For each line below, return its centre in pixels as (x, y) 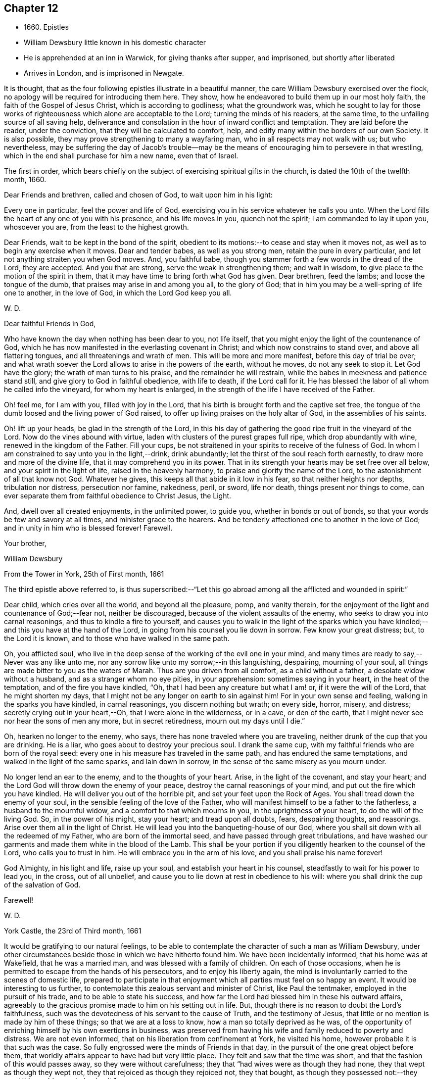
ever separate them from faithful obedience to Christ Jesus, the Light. (118, 496)
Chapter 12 (31, 8)
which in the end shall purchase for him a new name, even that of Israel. (121, 156)
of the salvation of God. (42, 885)
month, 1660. (25, 180)
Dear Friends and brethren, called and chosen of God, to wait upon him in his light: (138, 195)
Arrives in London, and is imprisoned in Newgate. (104, 73)
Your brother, (25, 543)
